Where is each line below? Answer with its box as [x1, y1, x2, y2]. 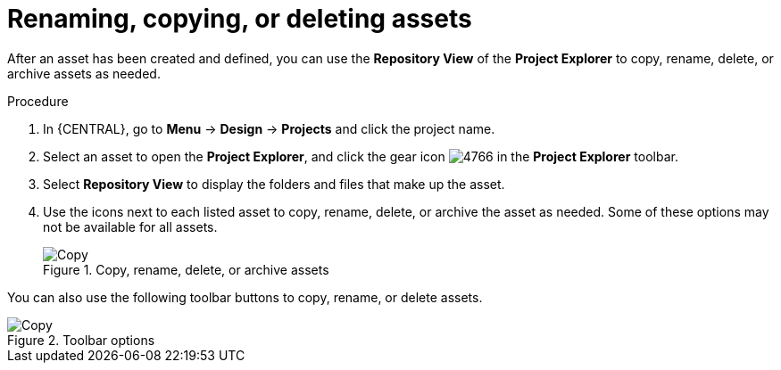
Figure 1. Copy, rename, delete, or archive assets [43, 261, 329, 277]
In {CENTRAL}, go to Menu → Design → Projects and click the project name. [43, 120, 495, 136]
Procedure [7, 93, 69, 109]
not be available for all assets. [43, 218, 218, 234]
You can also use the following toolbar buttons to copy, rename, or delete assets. [7, 289, 483, 305]
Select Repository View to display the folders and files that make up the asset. [43, 176, 505, 192]
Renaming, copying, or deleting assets [7, 4, 472, 34]
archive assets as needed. [7, 65, 161, 81]
